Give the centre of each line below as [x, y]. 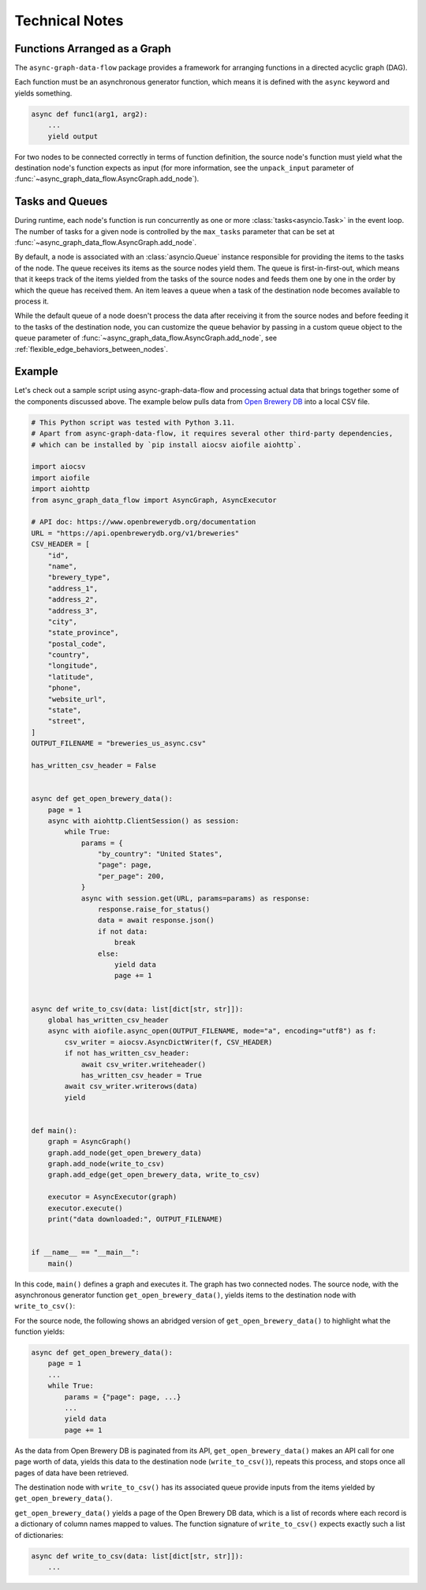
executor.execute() [86, 1208]
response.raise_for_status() [154, 910]
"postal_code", [77, 644]
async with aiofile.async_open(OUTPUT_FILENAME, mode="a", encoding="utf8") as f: [212, 1031]
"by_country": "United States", [160, 854]
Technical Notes [69, 21]
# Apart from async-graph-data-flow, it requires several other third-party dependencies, [212, 434]
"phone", [65, 688]
